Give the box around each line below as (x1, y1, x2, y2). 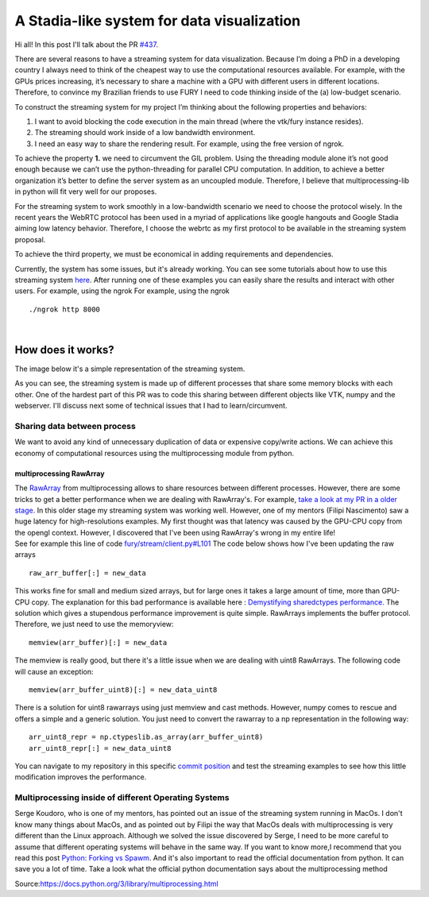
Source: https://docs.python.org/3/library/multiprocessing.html (14, 879, 218, 888)
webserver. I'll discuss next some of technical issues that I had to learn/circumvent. (14, 401, 288, 411)
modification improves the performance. (14, 772, 147, 782)
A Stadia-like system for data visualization (14, 12, 301, 29)
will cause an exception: (14, 667, 94, 676)
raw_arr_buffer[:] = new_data (29, 568, 147, 578)
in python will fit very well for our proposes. (14, 187, 157, 196)
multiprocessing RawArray (14, 469, 105, 478)
